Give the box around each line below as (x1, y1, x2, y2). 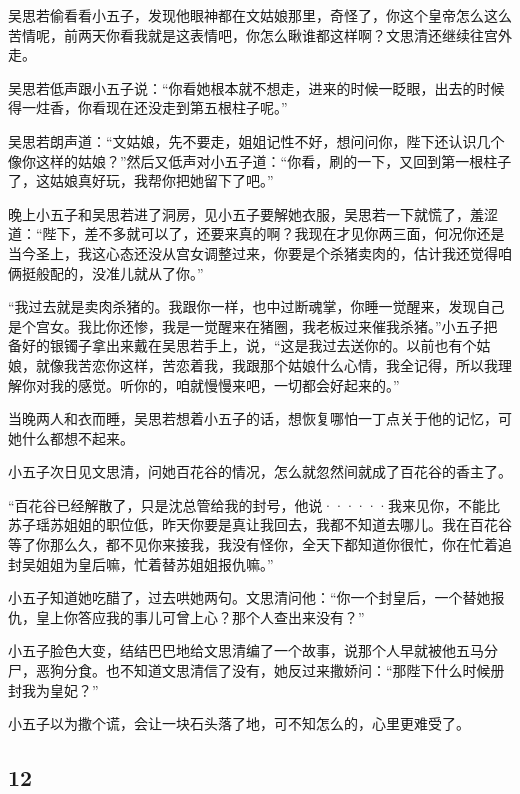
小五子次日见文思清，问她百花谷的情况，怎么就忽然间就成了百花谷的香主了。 (8, 461, 512, 482)
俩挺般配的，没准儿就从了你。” (8, 262, 204, 283)
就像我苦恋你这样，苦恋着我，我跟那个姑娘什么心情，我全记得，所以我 (35, 354, 498, 375)
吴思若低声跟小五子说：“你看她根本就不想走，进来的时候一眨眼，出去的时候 (8, 77, 505, 98)
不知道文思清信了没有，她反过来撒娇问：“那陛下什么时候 (119, 660, 491, 681)
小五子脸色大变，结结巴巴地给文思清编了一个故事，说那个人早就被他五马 (8, 640, 484, 661)
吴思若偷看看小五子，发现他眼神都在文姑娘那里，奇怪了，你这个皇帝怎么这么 (8, 5, 512, 25)
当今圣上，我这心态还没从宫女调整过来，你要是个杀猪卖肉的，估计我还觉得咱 (8, 242, 512, 263)
